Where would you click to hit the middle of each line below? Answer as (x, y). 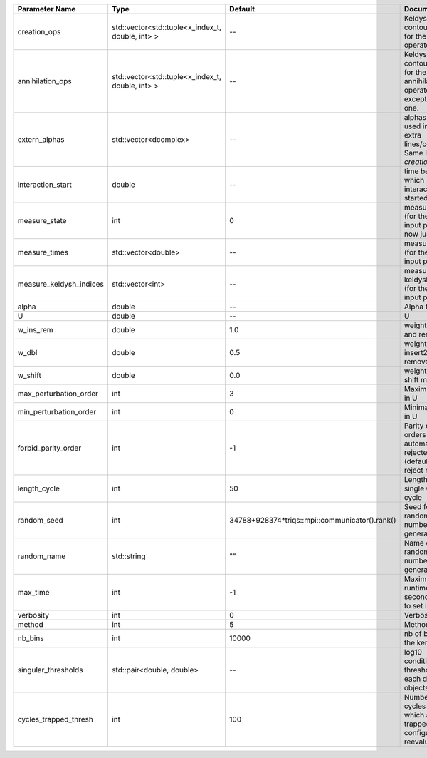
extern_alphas (41, 139)
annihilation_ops (44, 81)
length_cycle (39, 488)
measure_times (43, 252)
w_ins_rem (35, 330)
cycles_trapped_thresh (56, 719)
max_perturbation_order (58, 394)
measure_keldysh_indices (61, 284)
